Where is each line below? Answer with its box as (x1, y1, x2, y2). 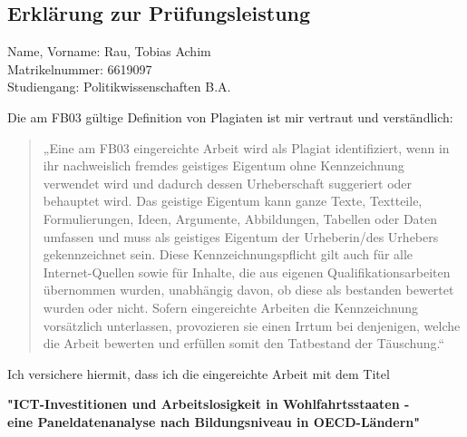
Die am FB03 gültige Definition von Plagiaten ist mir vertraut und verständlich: (7, 107, 453, 126)
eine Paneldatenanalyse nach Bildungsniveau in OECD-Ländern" (7, 412, 420, 431)
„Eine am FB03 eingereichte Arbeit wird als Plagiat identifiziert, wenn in (43, 138, 450, 157)
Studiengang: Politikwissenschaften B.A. (7, 77, 231, 96)
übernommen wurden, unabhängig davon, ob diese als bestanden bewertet (43, 280, 454, 299)
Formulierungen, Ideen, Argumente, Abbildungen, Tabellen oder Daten (43, 209, 438, 228)
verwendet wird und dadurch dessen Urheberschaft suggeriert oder (43, 173, 413, 192)
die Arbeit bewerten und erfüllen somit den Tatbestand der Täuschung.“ (43, 334, 445, 353)
